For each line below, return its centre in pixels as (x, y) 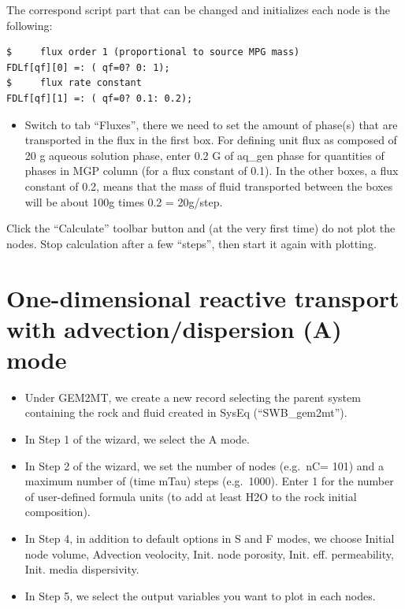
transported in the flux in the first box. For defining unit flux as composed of (211, 140)
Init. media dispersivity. (82, 569)
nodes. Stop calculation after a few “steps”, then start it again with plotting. (191, 243)
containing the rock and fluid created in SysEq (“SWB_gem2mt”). (186, 412)
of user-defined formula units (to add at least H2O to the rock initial (191, 496)
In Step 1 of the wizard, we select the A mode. (137, 439)
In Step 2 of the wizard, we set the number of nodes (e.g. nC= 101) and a (204, 465)
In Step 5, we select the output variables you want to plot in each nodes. (200, 595)
